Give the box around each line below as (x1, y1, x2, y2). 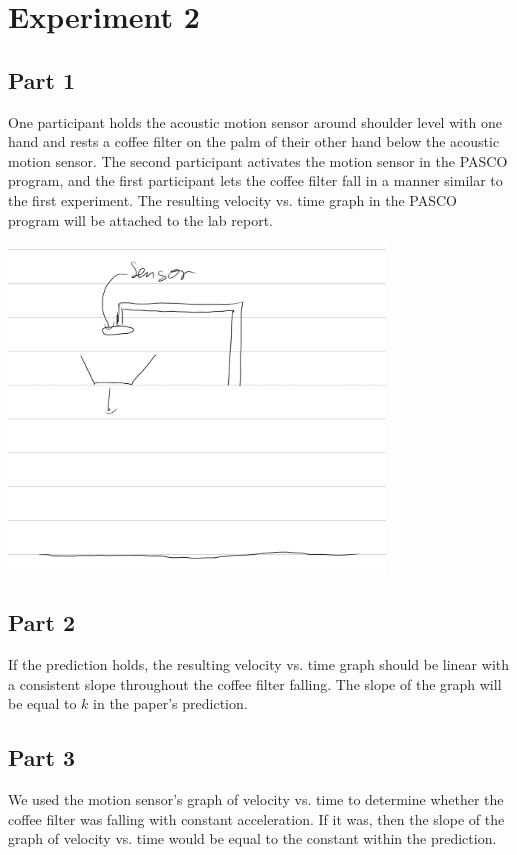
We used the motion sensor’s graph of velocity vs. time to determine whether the (8, 789, 504, 810)
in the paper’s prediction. (93, 693, 248, 714)
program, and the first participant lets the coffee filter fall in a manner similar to (8, 170, 503, 191)
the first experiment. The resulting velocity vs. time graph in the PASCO (8, 189, 457, 210)
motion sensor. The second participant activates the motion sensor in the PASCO (8, 150, 508, 171)
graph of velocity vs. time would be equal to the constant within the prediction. (8, 828, 497, 849)
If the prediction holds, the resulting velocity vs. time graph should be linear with (8, 654, 510, 675)
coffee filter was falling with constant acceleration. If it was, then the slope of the (8, 808, 505, 829)
